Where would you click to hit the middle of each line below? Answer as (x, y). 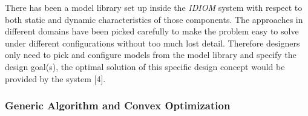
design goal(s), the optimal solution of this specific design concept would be (145, 66)
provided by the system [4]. (55, 78)
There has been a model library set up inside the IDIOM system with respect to (154, 7)
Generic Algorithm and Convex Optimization (118, 105)
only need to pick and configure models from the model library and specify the (151, 55)
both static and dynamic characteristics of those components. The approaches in (154, 19)
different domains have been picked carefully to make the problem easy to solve (152, 31)
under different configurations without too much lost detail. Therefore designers (152, 43)
